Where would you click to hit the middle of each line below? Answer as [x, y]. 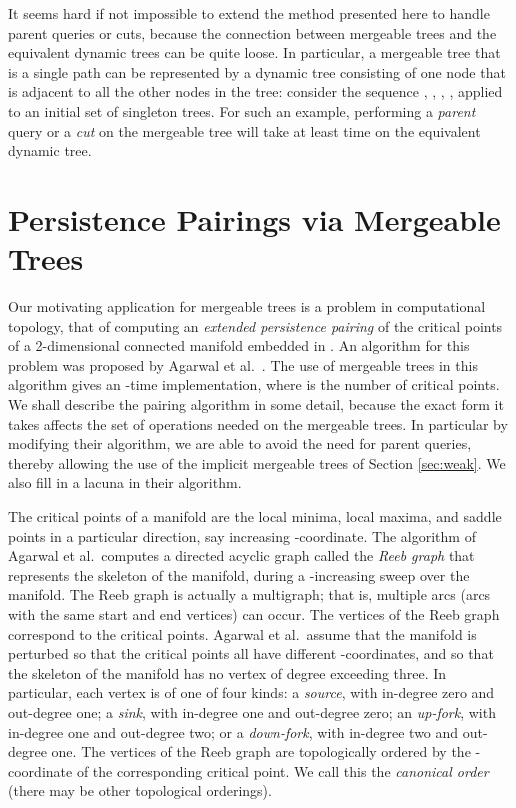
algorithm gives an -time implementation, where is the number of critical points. [254, 384]
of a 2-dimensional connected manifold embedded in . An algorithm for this [239, 345]
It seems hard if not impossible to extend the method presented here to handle [249, 13]
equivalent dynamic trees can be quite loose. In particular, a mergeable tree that [254, 52]
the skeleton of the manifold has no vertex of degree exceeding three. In [227, 672]
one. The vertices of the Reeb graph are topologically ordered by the [261, 751]
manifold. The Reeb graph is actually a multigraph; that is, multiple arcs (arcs [249, 594]
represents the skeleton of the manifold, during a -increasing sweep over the [239, 574]
